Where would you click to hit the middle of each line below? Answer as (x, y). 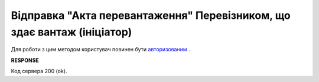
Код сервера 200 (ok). (39, 71)
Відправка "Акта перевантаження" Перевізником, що (151, 15)
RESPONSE (25, 60)
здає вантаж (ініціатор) (71, 32)
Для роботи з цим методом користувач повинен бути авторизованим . (100, 50)
